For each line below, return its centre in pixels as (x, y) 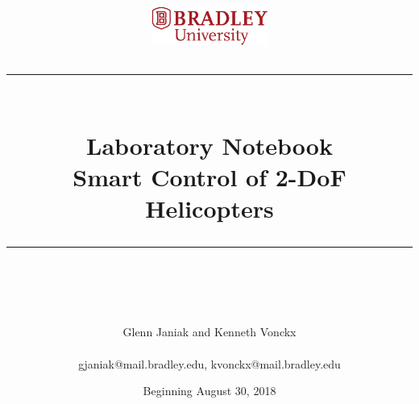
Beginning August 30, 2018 (209, 391)
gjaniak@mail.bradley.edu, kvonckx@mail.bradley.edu (209, 363)
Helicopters (209, 208)
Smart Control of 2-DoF (209, 176)
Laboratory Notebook (209, 145)
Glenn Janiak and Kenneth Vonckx (209, 332)
